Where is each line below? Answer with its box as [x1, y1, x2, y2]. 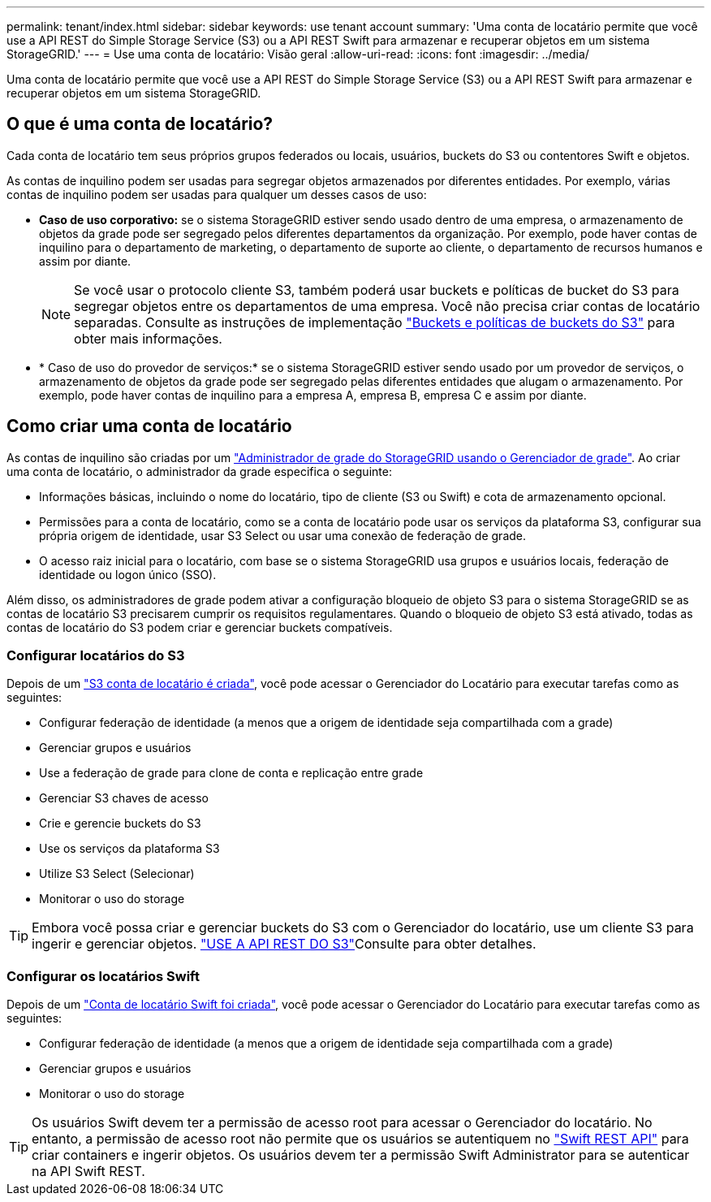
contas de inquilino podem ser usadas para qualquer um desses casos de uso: [6, 187, 427, 201]
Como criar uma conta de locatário [6, 416, 292, 437]
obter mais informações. [74, 330, 222, 347]
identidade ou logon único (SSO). [39, 567, 217, 582]
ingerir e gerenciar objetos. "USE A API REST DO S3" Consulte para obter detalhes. [32, 936, 536, 953]
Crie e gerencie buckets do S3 [39, 816, 201, 831]
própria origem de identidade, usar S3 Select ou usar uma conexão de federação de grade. [39, 528, 527, 543]
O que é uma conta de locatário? [6, 114, 274, 135]
